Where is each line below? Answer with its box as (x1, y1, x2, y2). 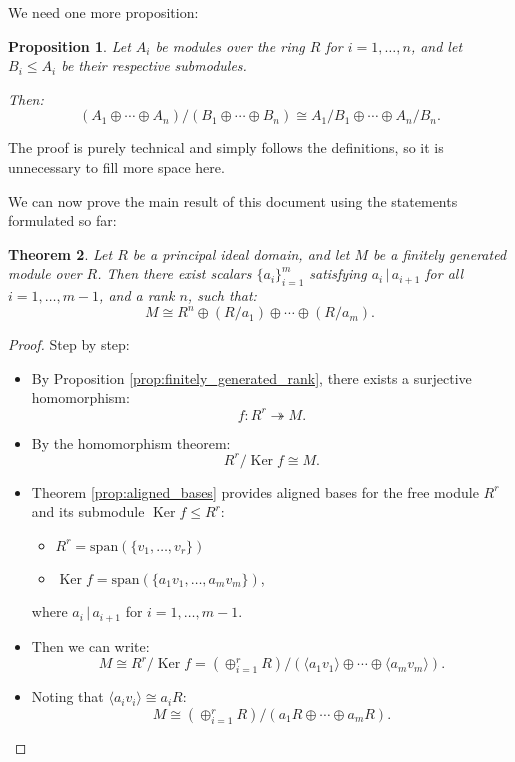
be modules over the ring (155, 35, 305, 56)
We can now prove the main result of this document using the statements (8, 190, 458, 211)
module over (8, 263, 82, 284)
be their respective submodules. (61, 55, 247, 76)
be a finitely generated (373, 243, 507, 264)
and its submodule (31, 501, 145, 522)
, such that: (187, 285, 257, 306)
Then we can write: (31, 635, 150, 656)
